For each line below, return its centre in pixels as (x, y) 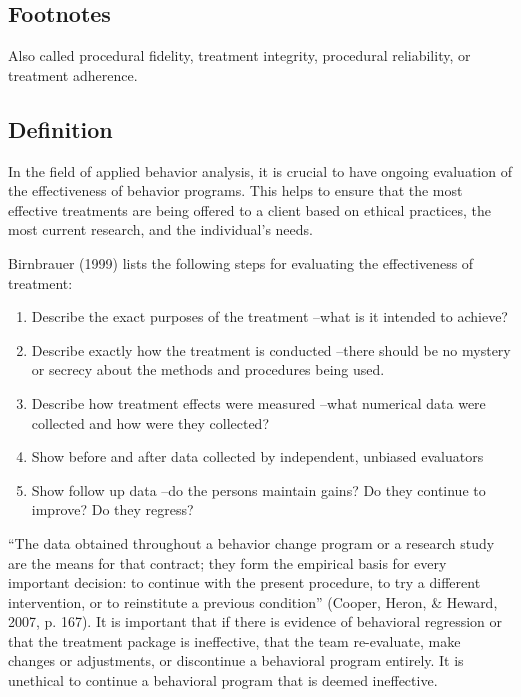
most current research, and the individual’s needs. (160, 229)
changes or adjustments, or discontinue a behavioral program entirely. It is (236, 660)
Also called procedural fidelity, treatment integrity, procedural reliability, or (239, 55)
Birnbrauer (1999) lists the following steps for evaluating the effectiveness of (241, 262)
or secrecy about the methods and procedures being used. (208, 369)
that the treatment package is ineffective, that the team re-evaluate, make (234, 640)
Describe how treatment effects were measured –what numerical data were (258, 402)
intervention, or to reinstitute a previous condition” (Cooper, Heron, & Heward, (253, 601)
